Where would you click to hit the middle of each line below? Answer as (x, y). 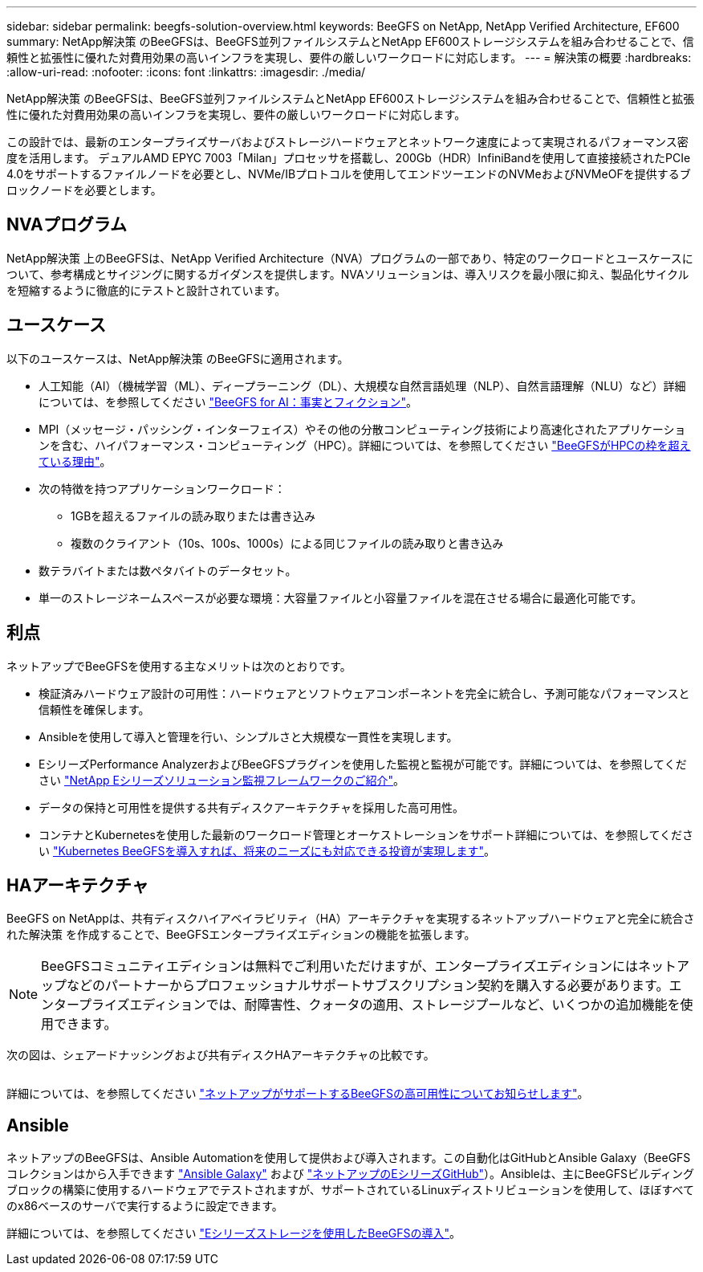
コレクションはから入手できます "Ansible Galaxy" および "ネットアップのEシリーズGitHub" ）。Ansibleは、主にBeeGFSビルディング (350, 1174)
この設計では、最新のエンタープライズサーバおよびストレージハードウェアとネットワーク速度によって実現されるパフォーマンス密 (347, 142)
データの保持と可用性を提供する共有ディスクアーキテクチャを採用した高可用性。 (252, 807)
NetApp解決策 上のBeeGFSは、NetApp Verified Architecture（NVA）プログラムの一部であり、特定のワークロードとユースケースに (350, 258)
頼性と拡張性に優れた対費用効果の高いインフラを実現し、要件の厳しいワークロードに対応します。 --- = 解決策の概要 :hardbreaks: (349, 57)
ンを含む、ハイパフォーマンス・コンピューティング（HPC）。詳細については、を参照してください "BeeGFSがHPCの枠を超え (365, 445)
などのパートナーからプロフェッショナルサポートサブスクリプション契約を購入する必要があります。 (368, 986)
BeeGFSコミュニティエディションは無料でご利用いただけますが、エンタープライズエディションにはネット (359, 966)
